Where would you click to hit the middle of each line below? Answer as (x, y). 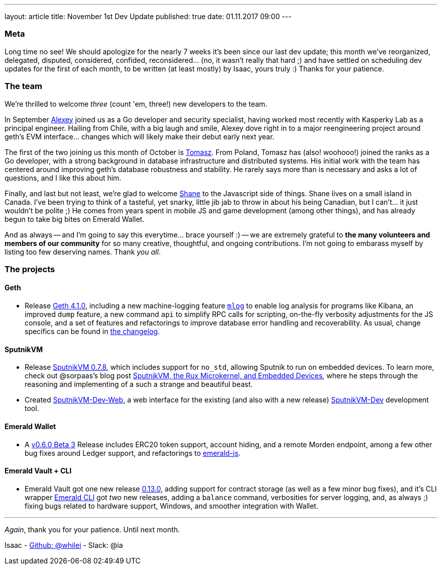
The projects (30, 269)
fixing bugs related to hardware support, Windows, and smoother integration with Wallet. (171, 506)
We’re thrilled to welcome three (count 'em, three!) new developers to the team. (136, 104)
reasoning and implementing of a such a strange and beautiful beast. (139, 384)
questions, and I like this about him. (63, 178)
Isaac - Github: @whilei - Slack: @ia (64, 545)
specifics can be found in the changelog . (92, 332)
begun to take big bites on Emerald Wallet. (74, 219)
